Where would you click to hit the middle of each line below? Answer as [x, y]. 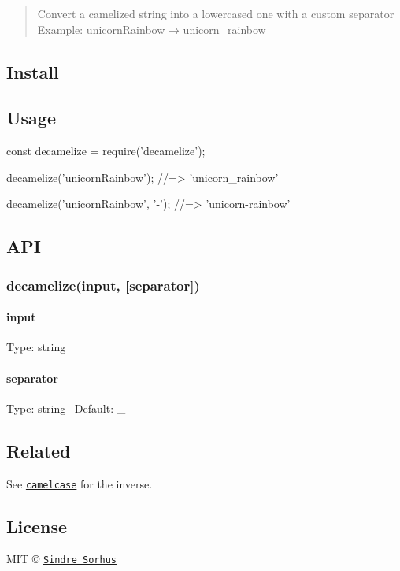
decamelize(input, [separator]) [103, 285]
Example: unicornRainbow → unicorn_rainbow [152, 29]
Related [39, 450]
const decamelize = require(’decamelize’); [106, 151]
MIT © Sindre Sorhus [61, 559]
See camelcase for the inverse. [80, 483]
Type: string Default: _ [66, 408]
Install [33, 71]
